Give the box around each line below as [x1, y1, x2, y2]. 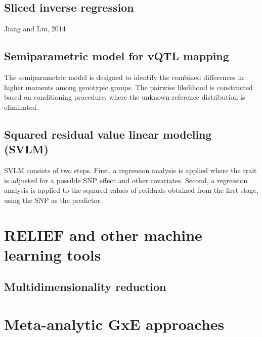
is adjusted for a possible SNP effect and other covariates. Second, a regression [4, 175, 248, 185]
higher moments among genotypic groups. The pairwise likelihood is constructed [4, 81, 253, 92]
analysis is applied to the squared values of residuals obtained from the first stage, [4, 185, 258, 195]
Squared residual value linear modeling [4, 126, 212, 142]
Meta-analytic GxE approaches [4, 313, 225, 334]
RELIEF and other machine [4, 224, 202, 245]
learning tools [4, 244, 101, 265]
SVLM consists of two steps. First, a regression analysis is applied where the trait [4, 164, 257, 175]
